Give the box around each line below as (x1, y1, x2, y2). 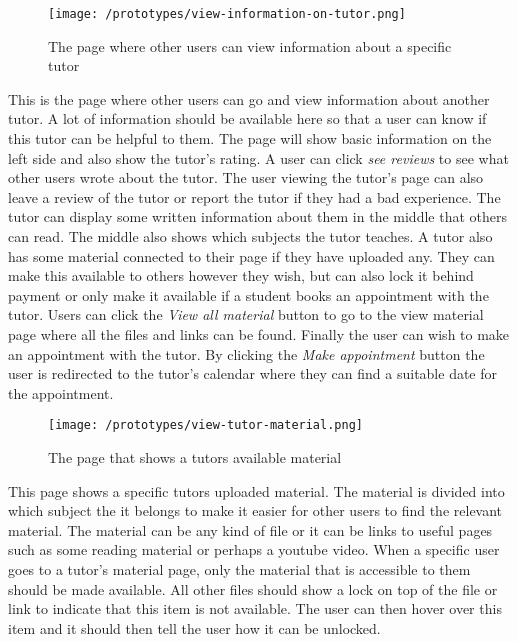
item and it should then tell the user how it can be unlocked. (8, 617, 381, 638)
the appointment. (8, 382, 114, 403)
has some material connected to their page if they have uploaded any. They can (8, 245, 495, 266)
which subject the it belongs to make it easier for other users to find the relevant (8, 500, 503, 521)
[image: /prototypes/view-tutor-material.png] (48, 418, 363, 433)
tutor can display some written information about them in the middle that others (8, 206, 507, 227)
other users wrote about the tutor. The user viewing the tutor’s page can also (8, 167, 484, 188)
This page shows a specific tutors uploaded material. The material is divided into (8, 480, 505, 501)
